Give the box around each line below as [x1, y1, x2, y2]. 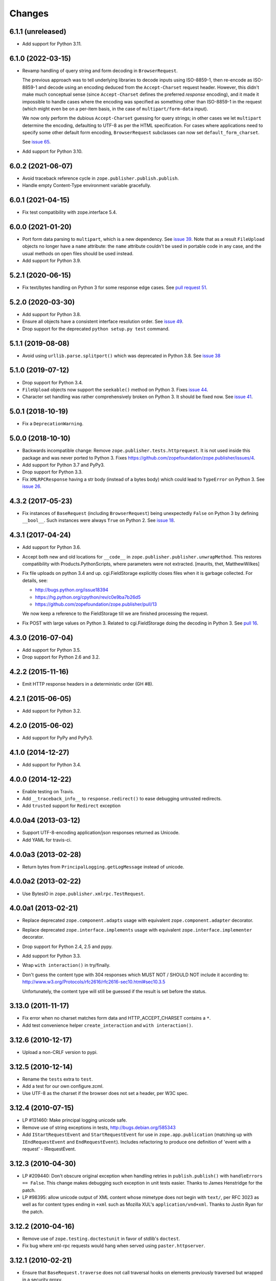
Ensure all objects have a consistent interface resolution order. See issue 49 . [22, 318, 183, 325]
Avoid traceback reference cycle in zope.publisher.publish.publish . [22, 175, 179, 181]
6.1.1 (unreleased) [9, 27, 66, 36]
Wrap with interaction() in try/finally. [22, 962, 111, 968]
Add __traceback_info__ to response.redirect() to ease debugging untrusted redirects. [22, 796, 222, 802]
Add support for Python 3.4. [22, 761, 81, 768]
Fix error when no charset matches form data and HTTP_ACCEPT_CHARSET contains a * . [22, 1015, 211, 1021]
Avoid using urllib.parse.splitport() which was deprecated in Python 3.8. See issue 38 [22, 353, 221, 359]
